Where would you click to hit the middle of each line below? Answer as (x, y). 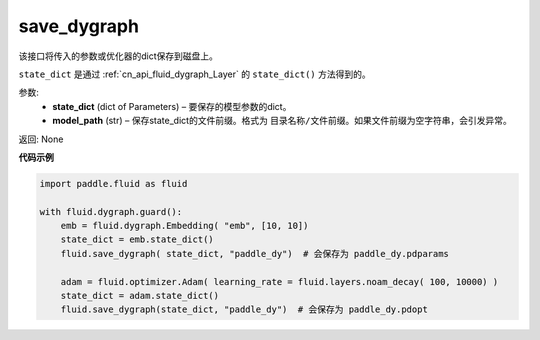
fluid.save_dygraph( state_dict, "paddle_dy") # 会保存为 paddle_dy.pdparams (255, 253)
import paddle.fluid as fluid (113, 183)
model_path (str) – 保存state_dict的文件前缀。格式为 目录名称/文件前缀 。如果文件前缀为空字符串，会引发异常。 (282, 121)
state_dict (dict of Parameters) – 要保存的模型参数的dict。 (172, 106)
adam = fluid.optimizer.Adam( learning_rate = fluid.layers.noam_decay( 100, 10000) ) (279, 281)
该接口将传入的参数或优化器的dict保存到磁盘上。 (118, 56)
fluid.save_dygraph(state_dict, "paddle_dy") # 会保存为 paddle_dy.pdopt (244, 309)
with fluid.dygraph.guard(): (111, 211)
